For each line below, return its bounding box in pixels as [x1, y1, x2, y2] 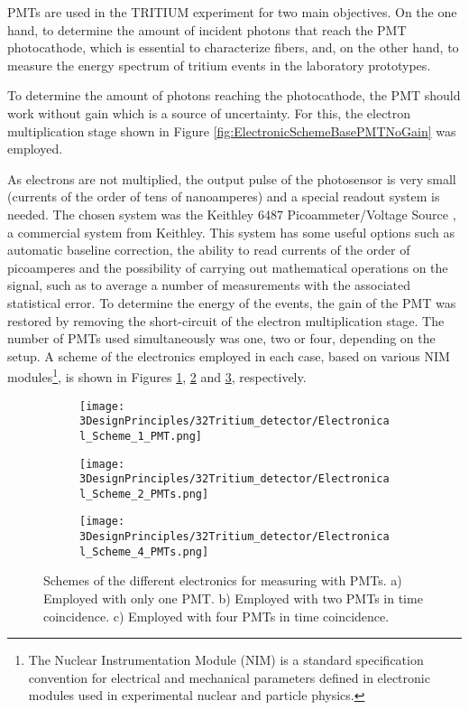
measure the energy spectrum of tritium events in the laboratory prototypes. [7, 55, 431, 74]
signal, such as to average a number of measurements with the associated [7, 276, 411, 294]
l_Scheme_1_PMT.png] [79, 429, 203, 443]
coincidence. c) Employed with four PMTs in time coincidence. [43, 606, 390, 625]
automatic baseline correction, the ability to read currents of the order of [7, 240, 410, 259]
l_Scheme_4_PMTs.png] [79, 545, 209, 558]
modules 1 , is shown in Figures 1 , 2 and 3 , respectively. [7, 365, 307, 386]
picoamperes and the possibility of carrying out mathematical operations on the [7, 257, 448, 276]
